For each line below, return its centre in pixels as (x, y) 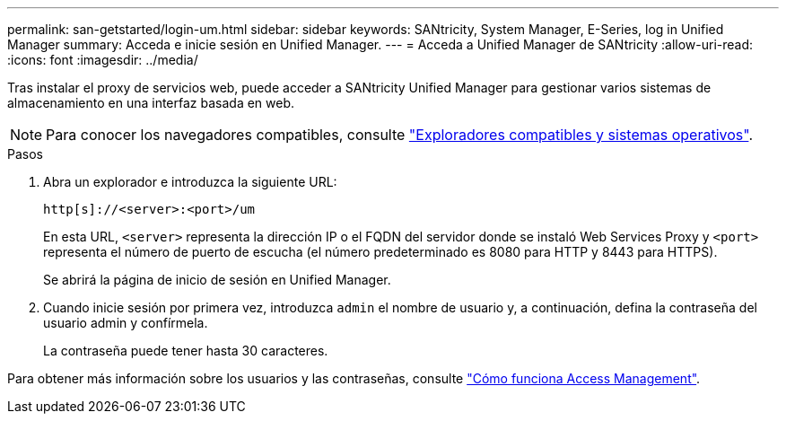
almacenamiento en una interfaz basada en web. (151, 103)
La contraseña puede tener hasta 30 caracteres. (186, 351)
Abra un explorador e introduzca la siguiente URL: (190, 182)
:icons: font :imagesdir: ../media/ (103, 60)
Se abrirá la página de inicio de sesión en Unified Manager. (217, 280)
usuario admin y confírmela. (126, 323)
